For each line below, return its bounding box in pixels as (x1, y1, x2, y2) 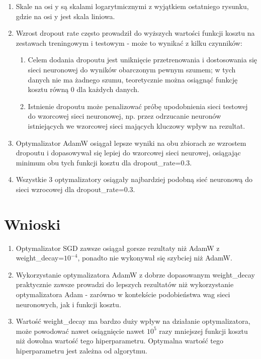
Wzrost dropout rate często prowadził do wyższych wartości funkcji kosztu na (16, 28, 255, 38)
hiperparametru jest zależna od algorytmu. (16, 345, 147, 355)
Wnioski (4, 213, 61, 234)
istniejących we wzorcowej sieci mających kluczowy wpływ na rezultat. (28, 120, 245, 131)
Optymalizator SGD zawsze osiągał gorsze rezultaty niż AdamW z (16, 242, 220, 253)
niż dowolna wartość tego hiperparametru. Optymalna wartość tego (16, 335, 223, 346)
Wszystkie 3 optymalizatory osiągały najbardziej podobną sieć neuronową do (16, 174, 253, 185)
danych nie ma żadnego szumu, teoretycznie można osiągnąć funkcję (28, 74, 238, 84)
